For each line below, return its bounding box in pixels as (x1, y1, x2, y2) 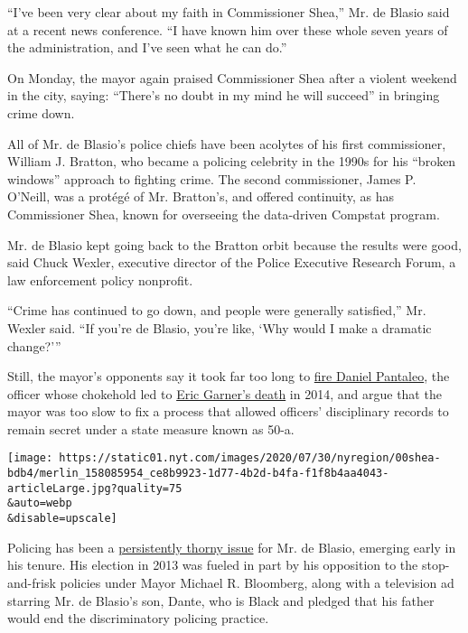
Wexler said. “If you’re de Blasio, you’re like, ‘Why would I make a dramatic (7, 318, 432, 337)
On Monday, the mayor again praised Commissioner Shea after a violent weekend (7, 68, 457, 87)
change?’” (7, 336, 61, 355)
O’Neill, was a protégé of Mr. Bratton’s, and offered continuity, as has (7, 187, 395, 206)
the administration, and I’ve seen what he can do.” (7, 38, 287, 57)
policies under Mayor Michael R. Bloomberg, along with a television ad (60, 572, 454, 591)
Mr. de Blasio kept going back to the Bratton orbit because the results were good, (7, 235, 462, 254)
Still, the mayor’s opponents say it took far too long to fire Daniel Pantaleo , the (7, 367, 450, 386)
